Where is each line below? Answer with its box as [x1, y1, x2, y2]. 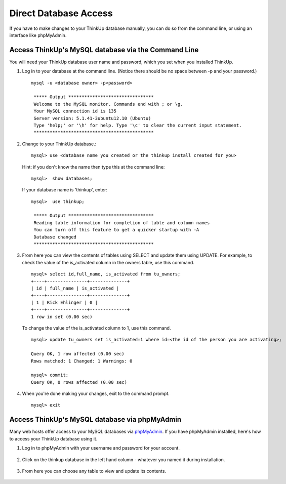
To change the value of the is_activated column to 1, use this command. [22, 325, 171, 331]
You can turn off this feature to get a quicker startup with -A [33, 227, 199, 233]
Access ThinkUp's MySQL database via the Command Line [9, 46, 199, 54]
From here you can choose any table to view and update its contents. [22, 468, 167, 474]
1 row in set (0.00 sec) [31, 314, 93, 319]
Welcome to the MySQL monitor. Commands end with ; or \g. [33, 101, 183, 107]
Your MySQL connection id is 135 [33, 108, 116, 114]
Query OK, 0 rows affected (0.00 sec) [31, 379, 128, 385]
